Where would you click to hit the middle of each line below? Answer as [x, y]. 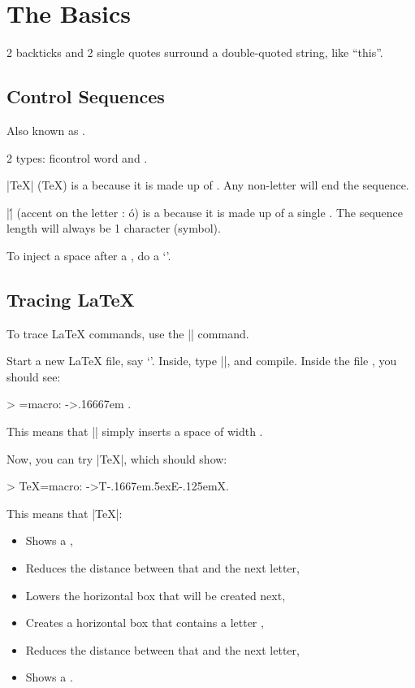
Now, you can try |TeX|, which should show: [117, 458]
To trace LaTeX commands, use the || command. [128, 333]
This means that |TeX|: [65, 513]
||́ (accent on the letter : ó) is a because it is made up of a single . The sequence [205, 212]
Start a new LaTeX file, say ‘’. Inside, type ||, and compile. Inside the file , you [202, 361]
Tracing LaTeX [71, 299]
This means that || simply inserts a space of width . [135, 431]
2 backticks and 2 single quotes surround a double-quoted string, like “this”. [195, 52]
